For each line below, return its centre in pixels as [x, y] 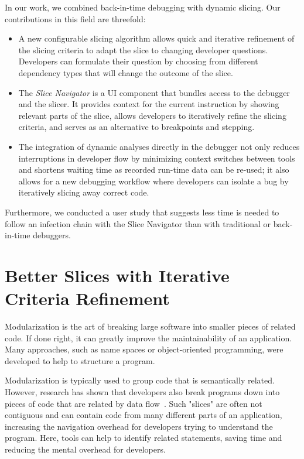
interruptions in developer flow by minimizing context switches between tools [157, 158]
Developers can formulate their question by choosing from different [138, 61]
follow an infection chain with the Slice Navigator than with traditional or [138, 223]
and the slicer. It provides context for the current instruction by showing [149, 104]
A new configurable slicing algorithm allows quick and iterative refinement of [156, 38]
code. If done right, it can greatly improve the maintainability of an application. [148, 338]
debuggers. [52, 235]
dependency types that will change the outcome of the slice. [126, 72]
